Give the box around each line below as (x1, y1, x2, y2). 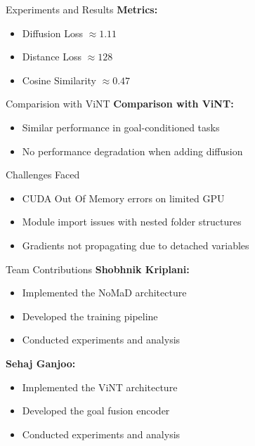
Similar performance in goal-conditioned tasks (22, 119, 220, 134)
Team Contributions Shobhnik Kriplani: (6, 261, 190, 276)
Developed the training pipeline (22, 308, 158, 323)
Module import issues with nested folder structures (22, 214, 242, 229)
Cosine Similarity (22, 72, 96, 87)
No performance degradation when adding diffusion (22, 143, 243, 158)
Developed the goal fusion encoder (22, 403, 170, 418)
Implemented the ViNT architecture (22, 379, 178, 394)
